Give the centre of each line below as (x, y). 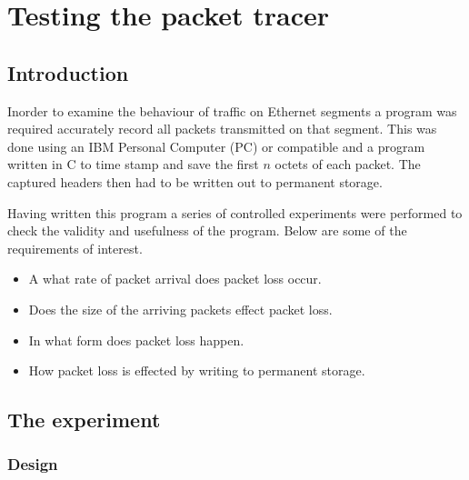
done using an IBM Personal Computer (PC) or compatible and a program (216, 146)
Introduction (68, 72)
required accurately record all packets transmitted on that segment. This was (222, 129)
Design (33, 464)
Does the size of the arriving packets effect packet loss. (180, 309)
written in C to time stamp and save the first (133, 164)
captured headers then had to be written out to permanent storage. (195, 181)
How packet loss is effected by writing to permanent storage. (197, 370)
